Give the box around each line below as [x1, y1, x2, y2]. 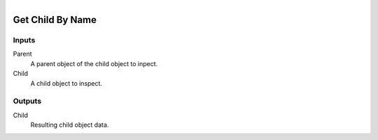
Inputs [13, 35, 36, 45]
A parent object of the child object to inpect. [30, 59, 158, 68]
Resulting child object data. [30, 120, 109, 129]
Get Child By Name [13, 14, 97, 26]
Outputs [13, 96, 42, 106]
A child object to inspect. [30, 79, 103, 87]
